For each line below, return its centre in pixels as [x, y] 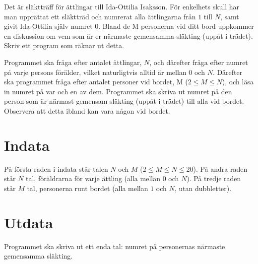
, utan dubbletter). [203, 188]
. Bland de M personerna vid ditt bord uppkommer [176, 26]
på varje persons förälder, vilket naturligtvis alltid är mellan [95, 72]
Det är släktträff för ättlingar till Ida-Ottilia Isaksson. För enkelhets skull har [122, 6]
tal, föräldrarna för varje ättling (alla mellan [93, 178]
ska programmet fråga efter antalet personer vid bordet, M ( [96, 82]
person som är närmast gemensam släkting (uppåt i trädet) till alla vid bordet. [124, 101]
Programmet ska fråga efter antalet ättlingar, [73, 62]
